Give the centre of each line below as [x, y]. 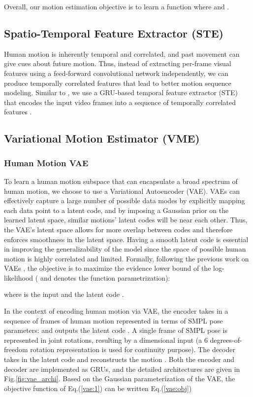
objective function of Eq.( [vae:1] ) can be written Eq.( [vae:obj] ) [98, 388]
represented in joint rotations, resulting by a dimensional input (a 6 [106, 340]
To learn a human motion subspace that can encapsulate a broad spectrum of [121, 181]
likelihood [19, 277]
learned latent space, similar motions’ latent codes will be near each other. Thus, [126, 220]
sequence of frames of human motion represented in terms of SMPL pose [113, 320]
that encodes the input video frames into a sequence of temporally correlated [120, 102]
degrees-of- [226, 340]
